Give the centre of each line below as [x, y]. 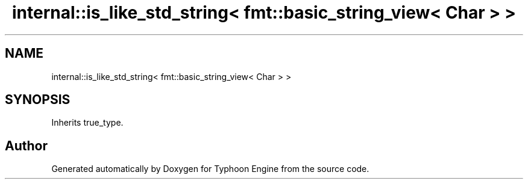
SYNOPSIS [38, 100]
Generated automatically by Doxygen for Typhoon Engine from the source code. [210, 169]
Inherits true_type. [87, 123]
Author [26, 146]
